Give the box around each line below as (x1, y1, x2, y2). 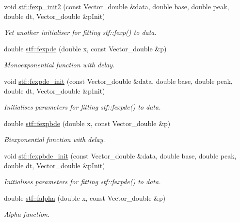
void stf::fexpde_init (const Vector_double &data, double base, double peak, (4, 76, 233, 86)
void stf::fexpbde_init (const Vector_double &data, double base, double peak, (4, 150, 237, 160)
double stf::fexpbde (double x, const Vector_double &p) (4, 118, 171, 128)
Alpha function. (4, 209, 50, 219)
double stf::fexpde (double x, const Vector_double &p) (4, 43, 167, 53)
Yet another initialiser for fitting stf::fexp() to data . (4, 27, 157, 37)
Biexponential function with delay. (4, 134, 105, 144)
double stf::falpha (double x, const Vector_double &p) (4, 192, 166, 203)
